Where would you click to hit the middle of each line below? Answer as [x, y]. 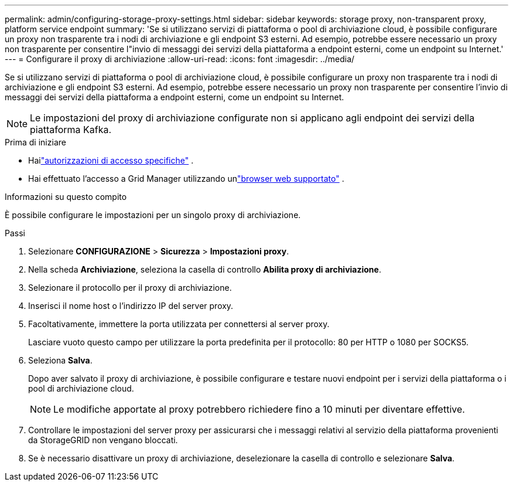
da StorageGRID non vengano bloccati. [103, 440]
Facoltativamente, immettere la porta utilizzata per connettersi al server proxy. [179, 324]
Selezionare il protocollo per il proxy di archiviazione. [130, 288]
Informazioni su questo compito [66, 197]
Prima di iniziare [35, 142]
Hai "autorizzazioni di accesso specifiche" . [111, 160]
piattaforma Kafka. [71, 130]
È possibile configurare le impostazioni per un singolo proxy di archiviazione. [153, 215]
